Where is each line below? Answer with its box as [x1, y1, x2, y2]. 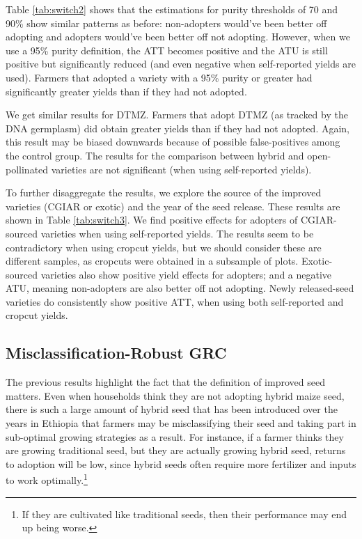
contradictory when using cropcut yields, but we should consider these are [6, 240, 322, 254]
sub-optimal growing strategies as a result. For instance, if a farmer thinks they [6, 429, 344, 444]
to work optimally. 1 [6, 471, 88, 487]
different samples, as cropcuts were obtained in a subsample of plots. [6, 253, 299, 268]
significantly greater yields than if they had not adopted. [6, 84, 247, 98]
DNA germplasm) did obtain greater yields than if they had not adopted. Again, [6, 120, 350, 135]
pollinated [6, 162, 49, 176]
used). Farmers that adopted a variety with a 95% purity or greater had [6, 70, 313, 84]
